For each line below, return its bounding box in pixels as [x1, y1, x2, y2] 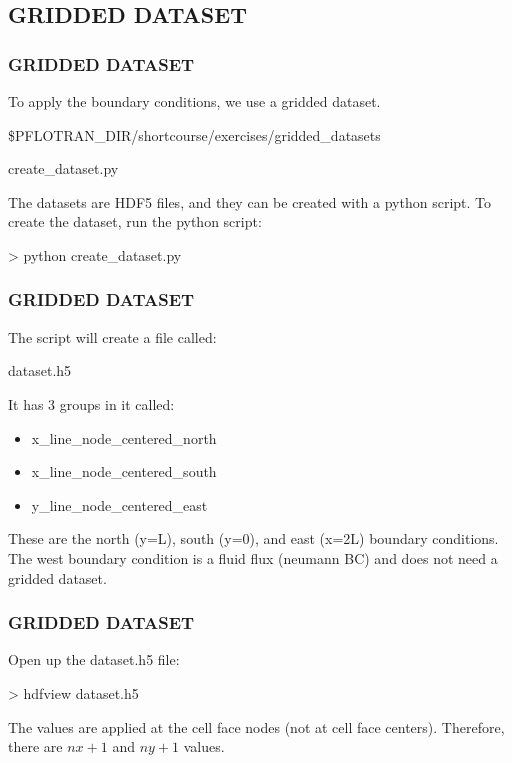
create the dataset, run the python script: [8, 211, 262, 232]
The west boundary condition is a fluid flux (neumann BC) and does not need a [8, 547, 498, 568]
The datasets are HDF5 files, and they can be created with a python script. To [8, 191, 492, 212]
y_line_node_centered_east [31, 494, 208, 515]
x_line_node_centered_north [31, 427, 217, 448]
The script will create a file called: [8, 326, 217, 347]
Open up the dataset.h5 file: [8, 649, 180, 670]
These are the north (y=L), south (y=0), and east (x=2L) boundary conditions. [8, 528, 499, 549]
